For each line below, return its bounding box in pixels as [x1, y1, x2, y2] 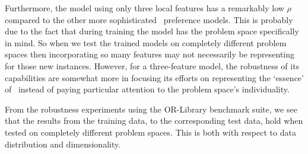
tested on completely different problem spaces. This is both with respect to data [5, 126, 296, 138]
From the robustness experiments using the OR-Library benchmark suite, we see [5, 102, 297, 115]
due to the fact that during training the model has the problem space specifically [5, 25, 299, 37]
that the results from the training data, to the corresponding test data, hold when [5, 114, 303, 127]
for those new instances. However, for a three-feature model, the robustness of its [5, 59, 300, 72]
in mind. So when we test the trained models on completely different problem [5, 36, 287, 49]
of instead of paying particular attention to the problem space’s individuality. [5, 83, 290, 95]
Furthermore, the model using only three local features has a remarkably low [5, 2, 284, 14]
